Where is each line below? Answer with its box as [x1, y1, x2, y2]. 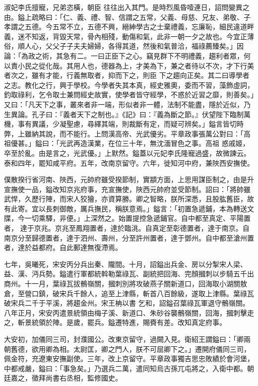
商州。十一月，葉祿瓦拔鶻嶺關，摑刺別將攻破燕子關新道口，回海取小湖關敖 [4, 278, 247, 289]
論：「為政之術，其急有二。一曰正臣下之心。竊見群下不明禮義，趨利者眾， [4, 50, 244, 61]
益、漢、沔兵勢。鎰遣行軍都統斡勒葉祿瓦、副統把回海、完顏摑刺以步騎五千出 [4, 268, 254, 279]
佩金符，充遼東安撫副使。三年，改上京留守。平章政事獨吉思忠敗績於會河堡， [4, 353, 254, 364]
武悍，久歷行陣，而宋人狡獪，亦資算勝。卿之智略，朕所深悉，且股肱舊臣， [4, 193, 247, 204]
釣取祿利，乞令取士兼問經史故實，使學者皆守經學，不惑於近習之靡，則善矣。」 [4, 89, 254, 100]
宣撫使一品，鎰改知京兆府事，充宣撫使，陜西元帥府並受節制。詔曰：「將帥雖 [4, 184, 251, 194]
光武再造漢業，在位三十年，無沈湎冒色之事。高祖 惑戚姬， [59, 138, 250, 148]
